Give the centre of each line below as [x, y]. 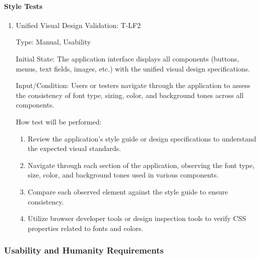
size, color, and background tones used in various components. [123, 175]
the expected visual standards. [74, 148]
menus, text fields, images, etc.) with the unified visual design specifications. [133, 68]
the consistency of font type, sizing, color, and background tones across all [130, 95]
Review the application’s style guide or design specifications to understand [142, 138]
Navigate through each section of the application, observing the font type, [141, 165]
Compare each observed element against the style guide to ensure [128, 191]
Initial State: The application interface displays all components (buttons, [127, 58]
